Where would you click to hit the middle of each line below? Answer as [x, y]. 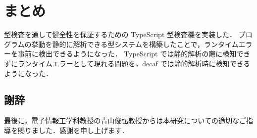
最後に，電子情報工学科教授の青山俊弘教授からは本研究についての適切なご [125, 120]
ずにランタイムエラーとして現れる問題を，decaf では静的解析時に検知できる [127, 63]
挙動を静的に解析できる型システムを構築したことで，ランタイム [135, 44]
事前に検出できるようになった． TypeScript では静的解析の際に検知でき [134, 54]
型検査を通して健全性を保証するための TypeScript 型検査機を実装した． [120, 34]
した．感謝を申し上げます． [83, 130]
